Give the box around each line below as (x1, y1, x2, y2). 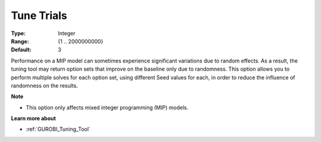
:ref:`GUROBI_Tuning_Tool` (26, 125, 91, 133)
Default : (11, 46, 32, 53)
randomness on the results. (11, 82, 78, 89)
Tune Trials (11, 9, 68, 22)
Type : (11, 30, 26, 37)
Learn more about (11, 115, 56, 122)
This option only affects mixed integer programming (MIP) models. (26, 104, 188, 111)
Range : (11, 37, 29, 45)
